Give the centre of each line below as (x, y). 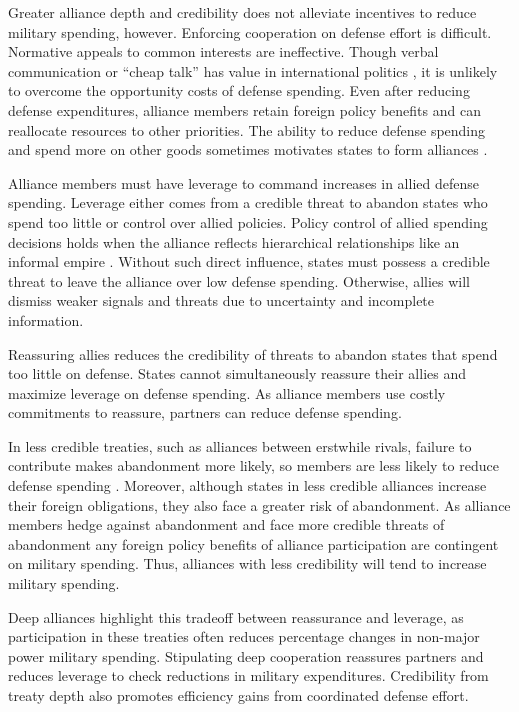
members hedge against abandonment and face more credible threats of (226, 524)
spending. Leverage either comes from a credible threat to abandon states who (248, 202)
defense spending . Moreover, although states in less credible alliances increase (247, 485)
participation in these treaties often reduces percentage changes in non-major (244, 636)
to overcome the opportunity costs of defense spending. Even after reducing (239, 90)
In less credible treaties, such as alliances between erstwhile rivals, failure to (240, 445)
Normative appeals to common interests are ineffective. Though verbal (223, 51)
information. (46, 319)
